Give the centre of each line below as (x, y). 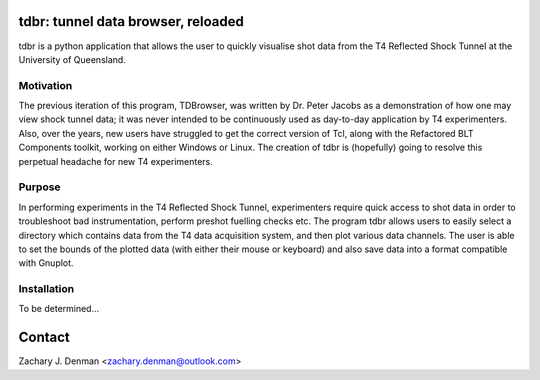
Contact (44, 337)
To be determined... (59, 309)
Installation (46, 289)
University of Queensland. (72, 59)
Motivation (45, 85)
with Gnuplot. (46, 263)
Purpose (39, 187)
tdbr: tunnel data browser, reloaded (131, 21)
